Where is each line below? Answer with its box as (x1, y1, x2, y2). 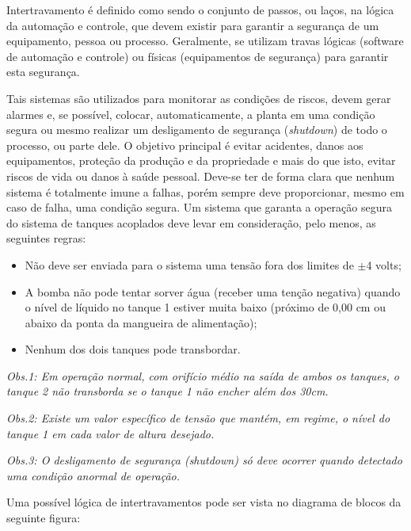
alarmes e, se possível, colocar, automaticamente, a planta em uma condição (6, 105, 375, 122)
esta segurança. (6, 63, 80, 80)
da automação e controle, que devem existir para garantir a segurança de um (6, 17, 379, 33)
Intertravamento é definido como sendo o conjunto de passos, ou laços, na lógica (6, 2, 394, 17)
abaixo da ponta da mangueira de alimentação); (25, 314, 257, 330)
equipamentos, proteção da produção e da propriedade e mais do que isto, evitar (6, 152, 396, 169)
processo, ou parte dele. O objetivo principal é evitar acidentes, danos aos (6, 136, 363, 153)
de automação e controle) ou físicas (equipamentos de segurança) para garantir (6, 48, 389, 64)
